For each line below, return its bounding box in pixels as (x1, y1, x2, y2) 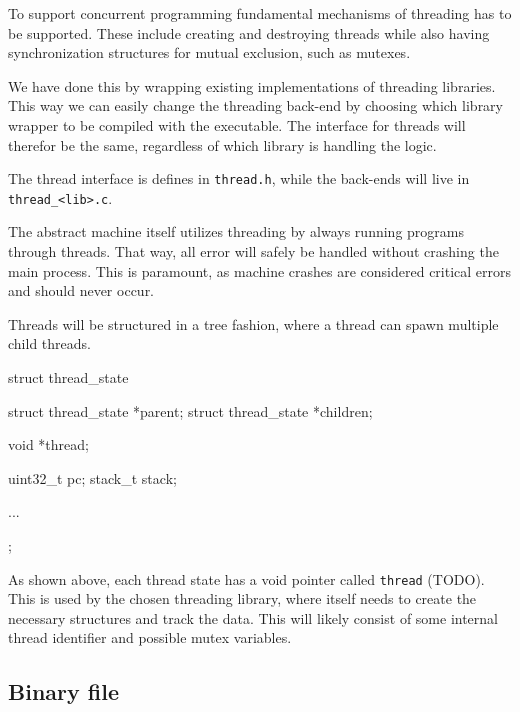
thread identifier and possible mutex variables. (8, 627, 292, 648)
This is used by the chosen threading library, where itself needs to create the (8, 588, 477, 609)
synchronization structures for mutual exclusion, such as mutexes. (8, 42, 411, 63)
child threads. (8, 333, 91, 354)
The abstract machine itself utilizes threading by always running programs (8, 221, 464, 242)
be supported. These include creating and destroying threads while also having (8, 22, 490, 43)
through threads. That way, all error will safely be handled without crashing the (8, 241, 499, 262)
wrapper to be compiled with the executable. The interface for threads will (8, 114, 466, 135)
